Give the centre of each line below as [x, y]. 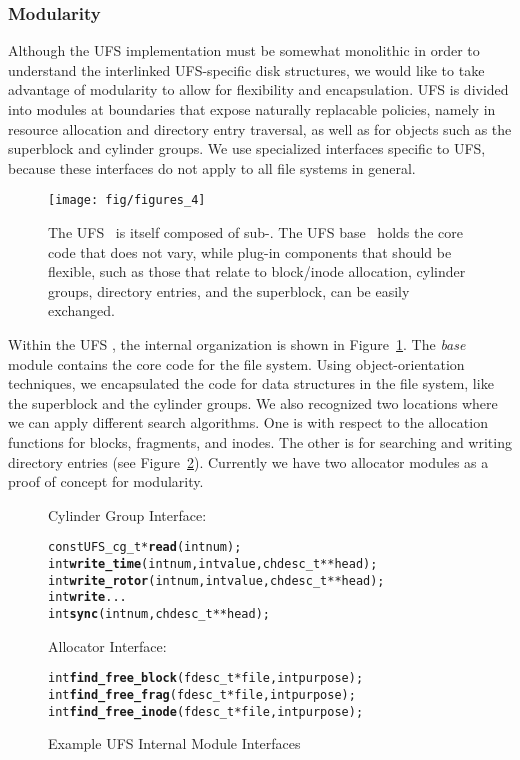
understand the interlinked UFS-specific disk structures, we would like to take [246, 69]
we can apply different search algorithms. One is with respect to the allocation [248, 422]
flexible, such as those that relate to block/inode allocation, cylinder [257, 271]
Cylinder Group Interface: [127, 514]
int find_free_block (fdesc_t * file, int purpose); [206, 678]
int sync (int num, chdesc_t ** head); [159, 613]
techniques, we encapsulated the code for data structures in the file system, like [251, 383]
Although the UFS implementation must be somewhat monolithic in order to [244, 50]
